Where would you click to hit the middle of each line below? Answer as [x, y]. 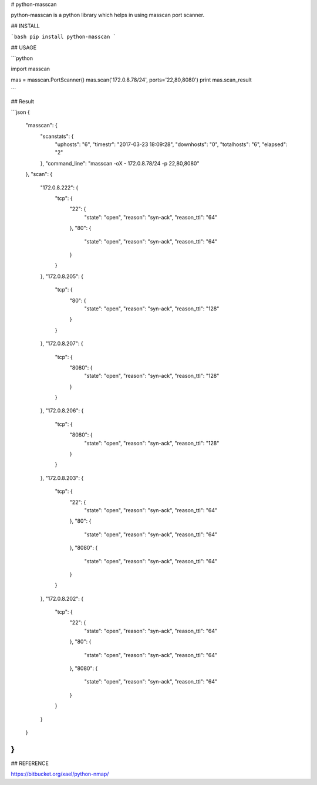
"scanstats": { [57, 136]
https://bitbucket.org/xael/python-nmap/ [60, 774]
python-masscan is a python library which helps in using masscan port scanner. [108, 15]
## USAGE [24, 48]
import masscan [30, 69]
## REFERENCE [30, 763]
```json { [20, 112]
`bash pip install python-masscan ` [64, 37]
